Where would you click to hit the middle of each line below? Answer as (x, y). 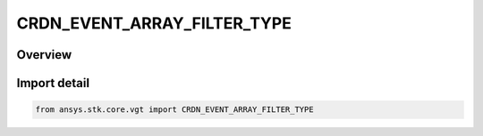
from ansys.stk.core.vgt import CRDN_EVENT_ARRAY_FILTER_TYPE (174, 110)
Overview (44, 55)
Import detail (53, 83)
